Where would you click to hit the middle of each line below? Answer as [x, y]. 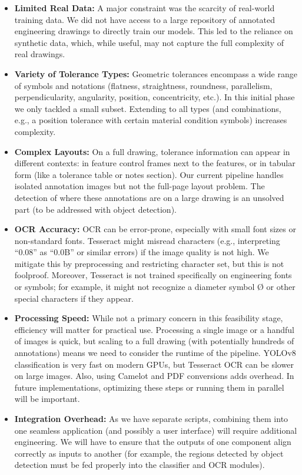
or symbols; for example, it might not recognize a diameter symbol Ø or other [155, 287]
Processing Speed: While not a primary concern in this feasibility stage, [149, 318]
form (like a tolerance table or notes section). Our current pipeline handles [149, 174]
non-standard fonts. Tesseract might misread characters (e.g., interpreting [147, 240]
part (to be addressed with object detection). [95, 209]
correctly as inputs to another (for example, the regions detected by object [149, 453]
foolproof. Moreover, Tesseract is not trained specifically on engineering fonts [153, 275]
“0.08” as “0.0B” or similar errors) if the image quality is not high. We [142, 252]
